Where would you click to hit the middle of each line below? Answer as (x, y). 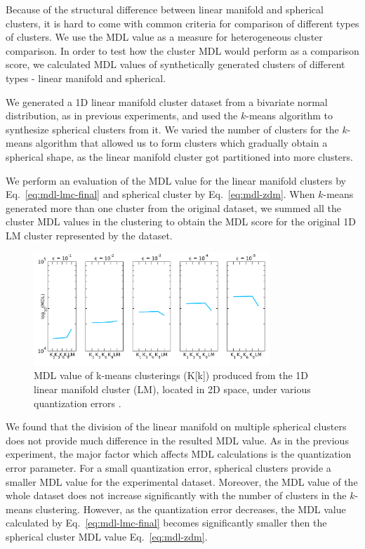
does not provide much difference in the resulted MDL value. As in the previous (177, 440)
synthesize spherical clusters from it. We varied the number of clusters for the (172, 129)
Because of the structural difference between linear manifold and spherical (165, 9)
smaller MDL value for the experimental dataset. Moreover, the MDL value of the (182, 481)
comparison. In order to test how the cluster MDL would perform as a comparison (182, 50)
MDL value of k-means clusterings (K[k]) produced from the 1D (171, 375)
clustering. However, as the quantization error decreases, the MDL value (191, 509)
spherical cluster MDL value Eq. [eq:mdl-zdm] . (107, 536)
